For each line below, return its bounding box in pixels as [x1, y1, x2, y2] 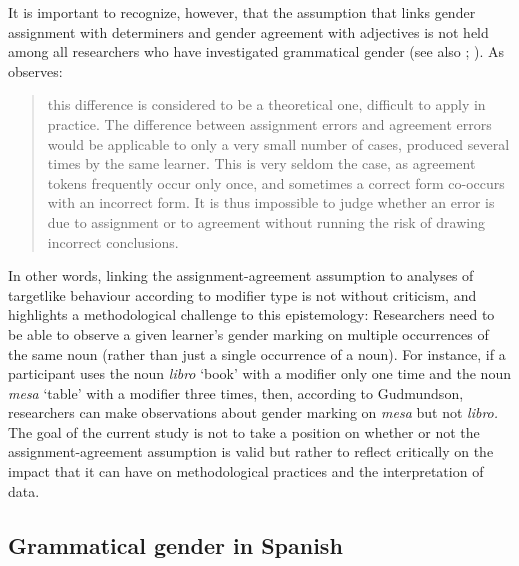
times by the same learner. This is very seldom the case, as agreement [47, 153, 476, 174]
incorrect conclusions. [47, 231, 179, 252]
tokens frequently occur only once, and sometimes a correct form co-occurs [47, 172, 505, 193]
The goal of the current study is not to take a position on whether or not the [8, 421, 480, 442]
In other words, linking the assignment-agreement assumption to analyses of [8, 265, 474, 286]
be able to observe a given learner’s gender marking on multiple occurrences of [8, 323, 489, 344]
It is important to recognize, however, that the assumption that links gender [8, 2, 476, 22]
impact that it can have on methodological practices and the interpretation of [8, 461, 484, 482]
